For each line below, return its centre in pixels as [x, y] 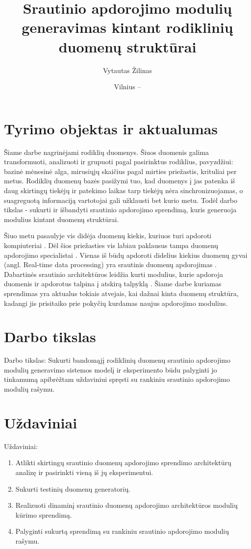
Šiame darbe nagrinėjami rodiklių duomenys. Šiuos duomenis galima [107, 152]
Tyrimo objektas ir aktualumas [111, 128]
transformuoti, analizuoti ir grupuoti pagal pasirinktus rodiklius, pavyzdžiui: [119, 162]
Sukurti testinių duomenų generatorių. [73, 488]
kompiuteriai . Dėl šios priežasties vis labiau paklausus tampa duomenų [111, 245]
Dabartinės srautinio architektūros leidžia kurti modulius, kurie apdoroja [113, 274]
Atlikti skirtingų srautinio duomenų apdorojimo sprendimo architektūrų [123, 462]
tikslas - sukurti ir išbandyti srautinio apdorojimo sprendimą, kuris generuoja [120, 210]
